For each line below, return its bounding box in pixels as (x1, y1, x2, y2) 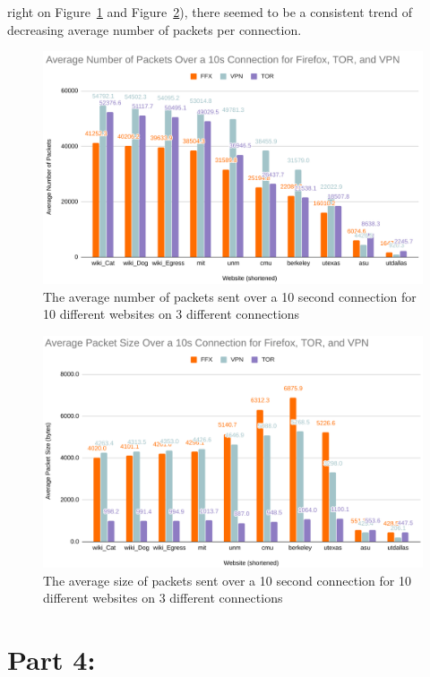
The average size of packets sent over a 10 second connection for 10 (43, 570, 411, 589)
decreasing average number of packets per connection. (7, 20, 302, 39)
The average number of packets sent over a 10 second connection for (43, 287, 417, 305)
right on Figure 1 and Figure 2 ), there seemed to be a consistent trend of (7, 3, 412, 21)
